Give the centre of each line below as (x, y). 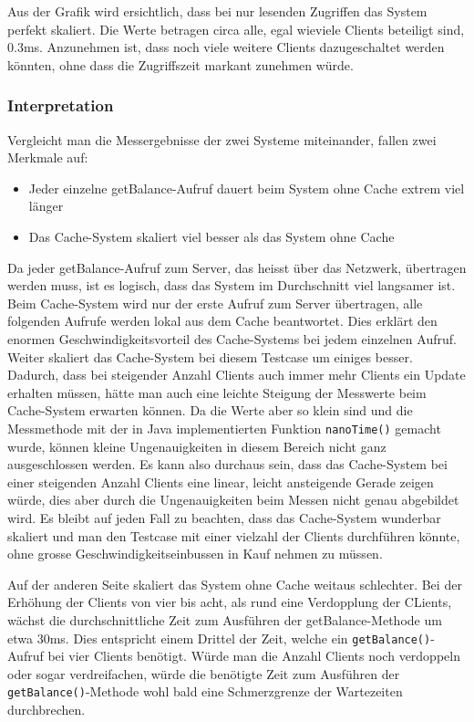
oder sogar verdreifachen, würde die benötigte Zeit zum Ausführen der (204, 673)
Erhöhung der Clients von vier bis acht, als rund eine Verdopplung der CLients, (230, 602)
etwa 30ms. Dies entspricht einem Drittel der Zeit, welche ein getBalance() (219, 638)
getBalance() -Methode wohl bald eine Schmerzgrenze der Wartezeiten (205, 691)
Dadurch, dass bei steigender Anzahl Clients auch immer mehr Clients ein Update (237, 375)
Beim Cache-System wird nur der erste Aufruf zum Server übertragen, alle (215, 303)
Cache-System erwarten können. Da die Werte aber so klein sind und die (210, 410)
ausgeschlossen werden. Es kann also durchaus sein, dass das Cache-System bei (227, 464)
